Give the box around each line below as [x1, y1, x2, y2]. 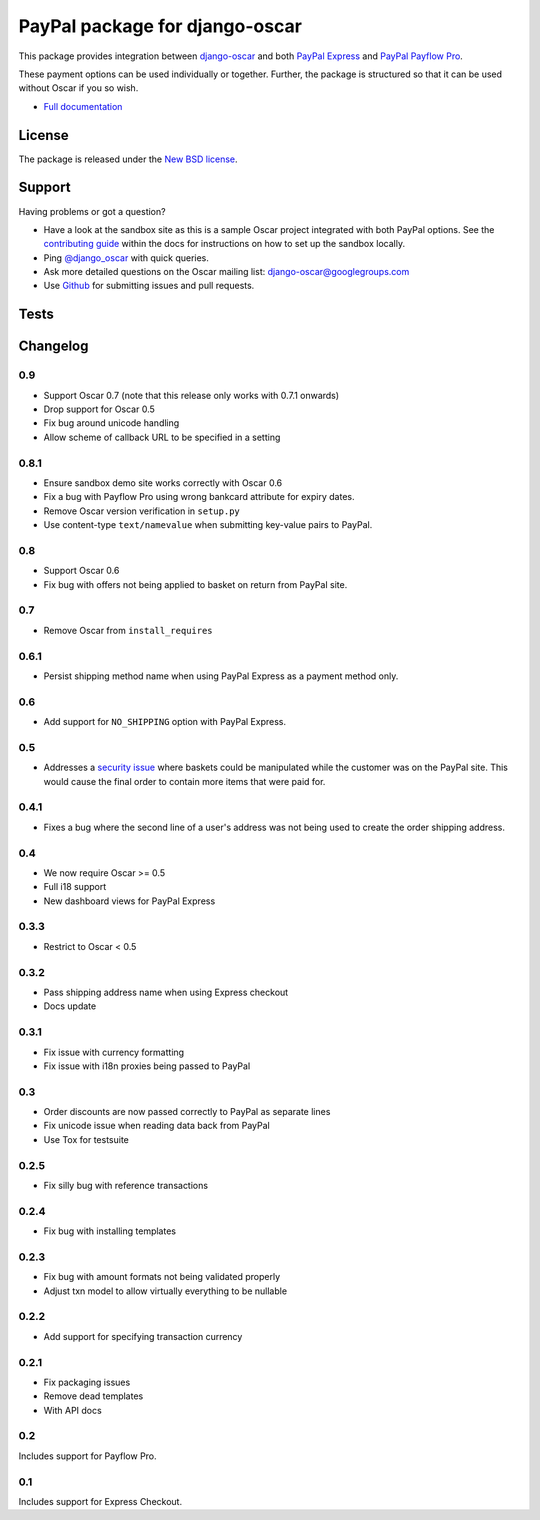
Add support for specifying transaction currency [43, 1330, 243, 1342]
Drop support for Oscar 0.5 [43, 403, 155, 415]
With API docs [43, 1404, 102, 1416]
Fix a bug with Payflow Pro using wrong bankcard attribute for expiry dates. [43, 491, 355, 503]
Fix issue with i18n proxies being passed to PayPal [43, 1060, 251, 1072]
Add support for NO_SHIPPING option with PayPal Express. [43, 716, 287, 728]
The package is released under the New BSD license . [18, 153, 239, 165]
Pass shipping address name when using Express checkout [43, 986, 289, 998]
